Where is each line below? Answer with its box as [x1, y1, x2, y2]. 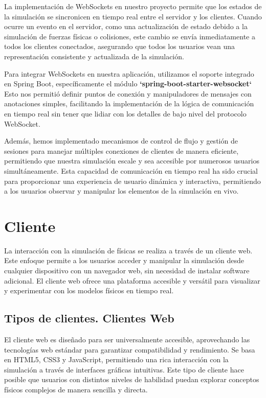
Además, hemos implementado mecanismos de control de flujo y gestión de [4, 135, 238, 146]
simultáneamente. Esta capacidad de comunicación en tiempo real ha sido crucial [4, 165, 258, 176]
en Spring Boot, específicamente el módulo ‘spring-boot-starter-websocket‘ [4, 78, 252, 89]
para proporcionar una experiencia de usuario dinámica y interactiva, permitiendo [4, 175, 261, 186]
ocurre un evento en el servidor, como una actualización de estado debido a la [4, 21, 248, 32]
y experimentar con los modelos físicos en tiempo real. [4, 285, 174, 296]
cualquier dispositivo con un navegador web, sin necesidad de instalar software [4, 265, 250, 275]
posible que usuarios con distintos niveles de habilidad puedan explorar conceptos [4, 374, 259, 385]
